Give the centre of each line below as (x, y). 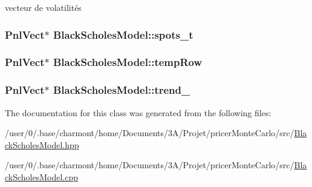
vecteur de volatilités (43, 7)
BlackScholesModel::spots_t (123, 34)
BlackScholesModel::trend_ (122, 90)
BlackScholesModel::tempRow (128, 62)
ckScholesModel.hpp (42, 144)
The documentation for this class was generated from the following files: (138, 112)
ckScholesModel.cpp (42, 176)
